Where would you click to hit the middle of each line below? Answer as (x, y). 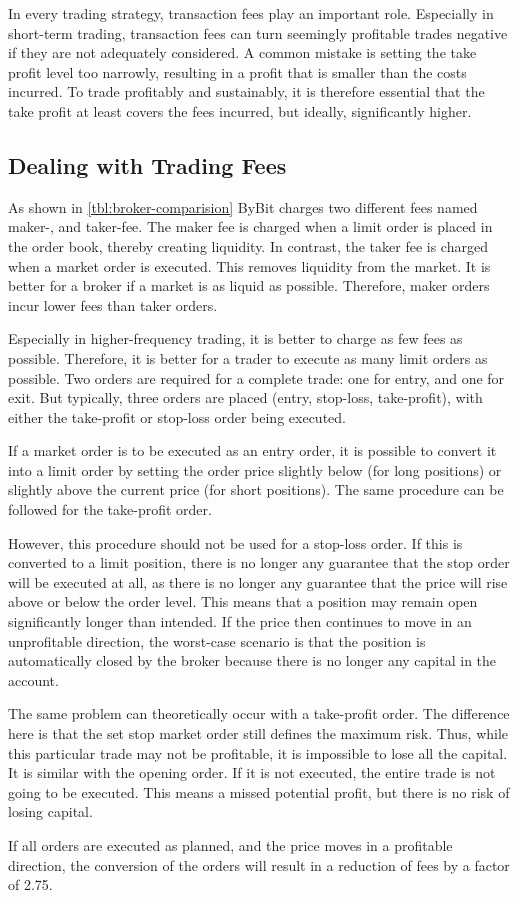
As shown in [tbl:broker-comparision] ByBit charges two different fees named (243, 206)
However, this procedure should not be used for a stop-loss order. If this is (235, 542)
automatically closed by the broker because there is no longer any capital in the (252, 660)
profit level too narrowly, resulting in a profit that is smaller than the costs (237, 71)
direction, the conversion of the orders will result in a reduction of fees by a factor (259, 864)
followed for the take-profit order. (110, 509)
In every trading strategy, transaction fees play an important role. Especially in (251, 13)
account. (33, 679)
